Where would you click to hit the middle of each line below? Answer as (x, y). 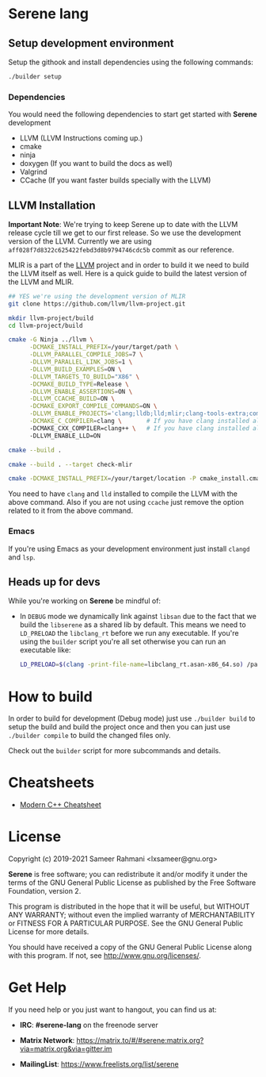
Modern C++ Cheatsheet (60, 805)
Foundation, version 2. (45, 891)
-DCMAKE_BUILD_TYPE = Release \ (79, 384)
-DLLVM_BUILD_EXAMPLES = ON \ (76, 369)
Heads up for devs (54, 582)
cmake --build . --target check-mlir (70, 464)
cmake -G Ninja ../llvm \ (51, 340)
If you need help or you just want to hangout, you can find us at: (112, 1010)
